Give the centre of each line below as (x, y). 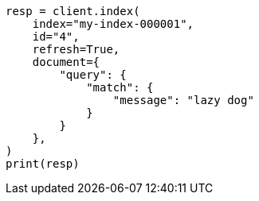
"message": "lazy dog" (183, 100)
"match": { (120, 87)
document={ (66, 62)
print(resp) (43, 164)
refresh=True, (76, 49)
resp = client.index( (73, 11)
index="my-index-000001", (113, 24)
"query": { (93, 75)
